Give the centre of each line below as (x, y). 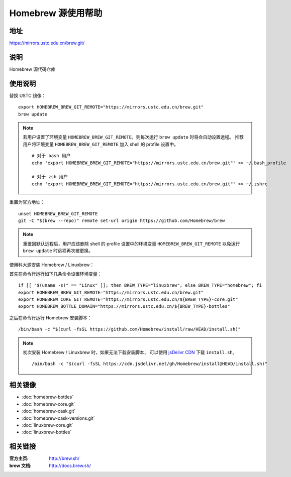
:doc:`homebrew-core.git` (48, 404)
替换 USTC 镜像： (28, 95)
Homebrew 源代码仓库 (32, 69)
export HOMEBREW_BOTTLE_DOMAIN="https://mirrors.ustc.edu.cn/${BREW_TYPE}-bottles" (124, 307)
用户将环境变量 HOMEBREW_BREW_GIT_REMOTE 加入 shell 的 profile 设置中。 (101, 144)
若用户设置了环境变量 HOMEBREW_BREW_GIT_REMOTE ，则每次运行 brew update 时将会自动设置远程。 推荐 (133, 137)
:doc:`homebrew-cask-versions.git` (58, 418)
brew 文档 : (21, 465)
